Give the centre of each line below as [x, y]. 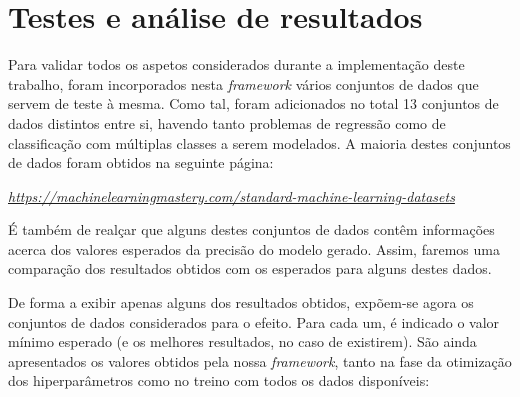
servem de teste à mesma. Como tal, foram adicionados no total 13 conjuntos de [253, 103]
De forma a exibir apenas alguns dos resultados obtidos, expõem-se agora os [241, 302]
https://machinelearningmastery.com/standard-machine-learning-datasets [231, 195]
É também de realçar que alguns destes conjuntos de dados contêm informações [251, 229]
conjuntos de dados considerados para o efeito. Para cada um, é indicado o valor [254, 321]
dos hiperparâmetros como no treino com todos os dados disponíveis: [219, 380]
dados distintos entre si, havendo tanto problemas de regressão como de [227, 122]
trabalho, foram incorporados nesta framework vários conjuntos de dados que [243, 83]
